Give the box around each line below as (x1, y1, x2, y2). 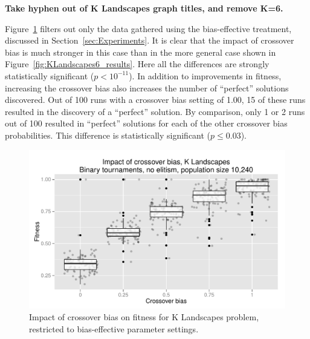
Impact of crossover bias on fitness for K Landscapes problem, (29, 311, 259, 323)
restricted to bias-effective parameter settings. (29, 322, 199, 335)
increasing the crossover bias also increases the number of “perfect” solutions (5, 81, 289, 94)
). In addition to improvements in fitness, (129, 69, 282, 82)
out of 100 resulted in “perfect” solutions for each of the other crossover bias (5, 117, 288, 130)
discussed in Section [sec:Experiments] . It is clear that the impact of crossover (5, 34, 294, 47)
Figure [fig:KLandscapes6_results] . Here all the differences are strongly (5, 58, 270, 70)
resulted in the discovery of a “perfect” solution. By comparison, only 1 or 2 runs (5, 105, 305, 117)
